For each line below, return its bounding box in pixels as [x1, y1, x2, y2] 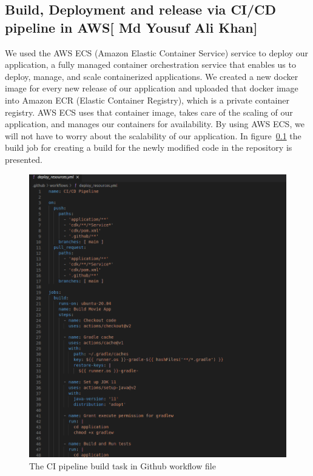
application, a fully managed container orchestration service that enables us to [5, 58, 296, 71]
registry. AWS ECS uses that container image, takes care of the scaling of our [5, 105, 293, 118]
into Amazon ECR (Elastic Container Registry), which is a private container [5, 93, 289, 106]
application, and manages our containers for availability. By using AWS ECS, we [5, 117, 305, 130]
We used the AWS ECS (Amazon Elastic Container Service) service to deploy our [5, 46, 309, 59]
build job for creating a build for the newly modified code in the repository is [5, 141, 292, 154]
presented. [5, 153, 42, 165]
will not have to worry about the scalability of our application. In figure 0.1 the [5, 129, 301, 142]
